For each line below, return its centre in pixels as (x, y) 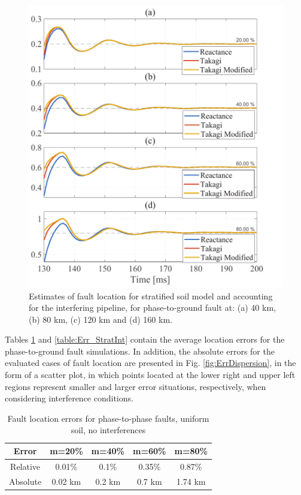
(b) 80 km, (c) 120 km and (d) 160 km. (101, 319)
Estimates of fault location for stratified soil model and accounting (151, 295)
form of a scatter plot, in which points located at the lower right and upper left (150, 375)
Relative (25, 466)
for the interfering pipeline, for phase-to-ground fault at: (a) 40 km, (152, 307)
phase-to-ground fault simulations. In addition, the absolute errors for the (140, 351)
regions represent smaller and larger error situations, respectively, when (136, 386)
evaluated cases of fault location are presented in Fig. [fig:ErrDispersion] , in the (150, 363)
